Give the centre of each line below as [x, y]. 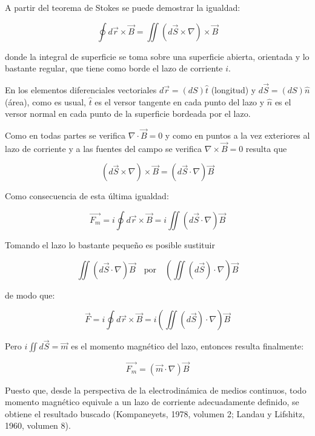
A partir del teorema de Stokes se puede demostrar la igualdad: [123, 7]
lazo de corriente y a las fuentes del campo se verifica [104, 148]
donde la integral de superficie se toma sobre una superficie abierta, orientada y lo [157, 56]
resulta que [266, 148]
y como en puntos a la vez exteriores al [237, 135]
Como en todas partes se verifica [65, 135]
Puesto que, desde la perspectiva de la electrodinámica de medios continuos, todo [156, 390]
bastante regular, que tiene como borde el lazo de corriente [114, 68]
